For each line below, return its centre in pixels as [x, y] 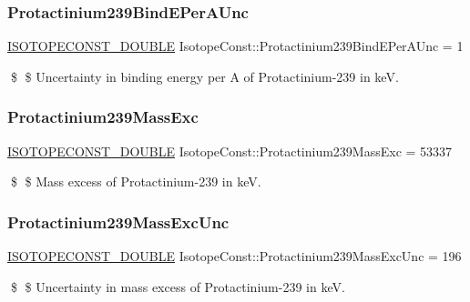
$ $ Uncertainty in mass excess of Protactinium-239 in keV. [178, 286]
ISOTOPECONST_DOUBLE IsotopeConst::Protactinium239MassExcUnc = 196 [235, 256]
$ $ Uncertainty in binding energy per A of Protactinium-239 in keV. [204, 76]
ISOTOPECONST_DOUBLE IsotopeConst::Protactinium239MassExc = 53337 [230, 151]
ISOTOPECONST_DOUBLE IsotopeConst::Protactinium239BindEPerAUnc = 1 [235, 46]
